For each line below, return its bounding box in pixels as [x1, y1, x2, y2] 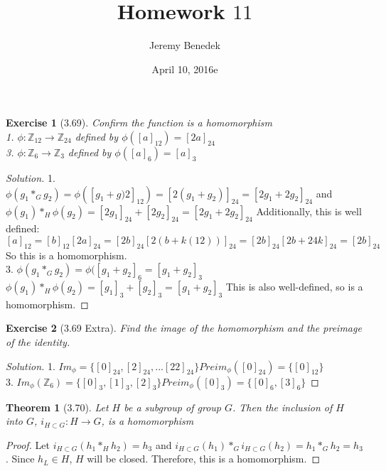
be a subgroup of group [124, 399, 221, 414]
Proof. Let [6, 437, 50, 452]
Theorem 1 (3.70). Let [6, 399, 109, 414]
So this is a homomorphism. [6, 247, 127, 262]
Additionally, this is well [256, 203, 362, 218]
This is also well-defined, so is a [225, 279, 363, 294]
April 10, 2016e [151, 61, 218, 76]
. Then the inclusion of [232, 399, 333, 414]
